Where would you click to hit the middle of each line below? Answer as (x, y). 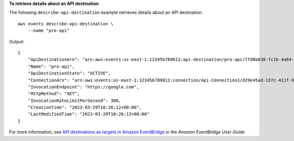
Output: (17, 41)
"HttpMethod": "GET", (54, 94)
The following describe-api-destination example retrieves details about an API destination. (106, 13)
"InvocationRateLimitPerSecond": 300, (74, 101)
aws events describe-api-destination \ (66, 24)
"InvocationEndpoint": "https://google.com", (84, 87)
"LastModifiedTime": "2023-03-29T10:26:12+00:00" (88, 114)
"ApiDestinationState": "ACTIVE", (69, 73)
